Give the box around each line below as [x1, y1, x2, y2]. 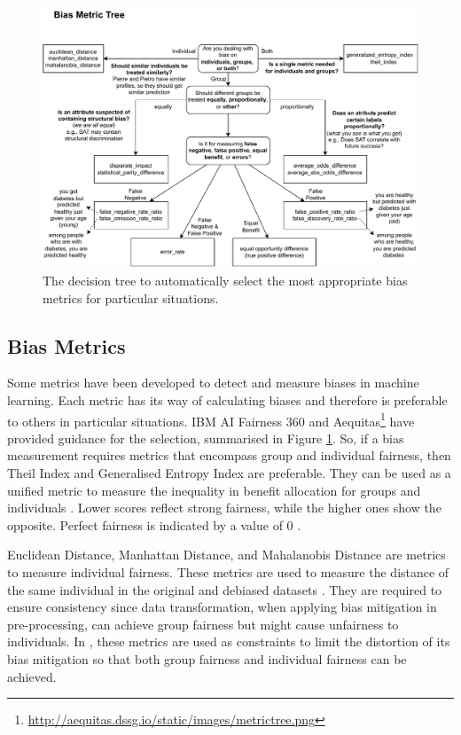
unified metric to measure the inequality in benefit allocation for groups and [7, 481, 421, 499]
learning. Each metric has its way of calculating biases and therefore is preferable [7, 390, 448, 409]
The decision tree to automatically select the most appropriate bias [43, 270, 408, 289]
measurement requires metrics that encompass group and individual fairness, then [7, 446, 451, 465]
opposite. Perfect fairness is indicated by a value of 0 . [7, 515, 301, 534]
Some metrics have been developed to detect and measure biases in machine [7, 373, 419, 392]
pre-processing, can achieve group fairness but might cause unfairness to [7, 614, 399, 633]
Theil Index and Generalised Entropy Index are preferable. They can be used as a [7, 464, 451, 481]
